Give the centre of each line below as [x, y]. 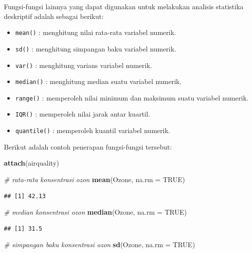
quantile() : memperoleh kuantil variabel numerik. [93, 130]
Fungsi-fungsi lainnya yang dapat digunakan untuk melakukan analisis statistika [124, 6]
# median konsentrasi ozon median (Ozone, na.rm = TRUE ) [95, 212]
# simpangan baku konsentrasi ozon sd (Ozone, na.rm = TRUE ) [99, 245]
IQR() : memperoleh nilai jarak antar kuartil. [83, 114]
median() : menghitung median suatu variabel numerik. [99, 81]
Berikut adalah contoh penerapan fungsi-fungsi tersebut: [88, 146]
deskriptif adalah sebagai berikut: [54, 16]
